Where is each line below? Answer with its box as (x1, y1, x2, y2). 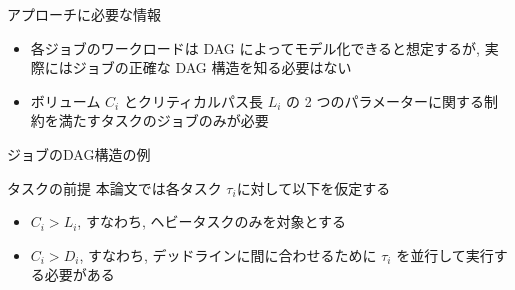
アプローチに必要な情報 (7, 4, 161, 24)
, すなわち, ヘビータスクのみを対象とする (77, 211, 347, 232)
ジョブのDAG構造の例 (7, 143, 151, 164)
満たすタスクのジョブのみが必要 (58, 110, 269, 131)
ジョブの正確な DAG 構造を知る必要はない (72, 57, 352, 78)
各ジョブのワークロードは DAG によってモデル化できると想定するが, (30, 37, 481, 58)
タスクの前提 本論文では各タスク (7, 177, 222, 198)
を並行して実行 (396, 244, 494, 265)
